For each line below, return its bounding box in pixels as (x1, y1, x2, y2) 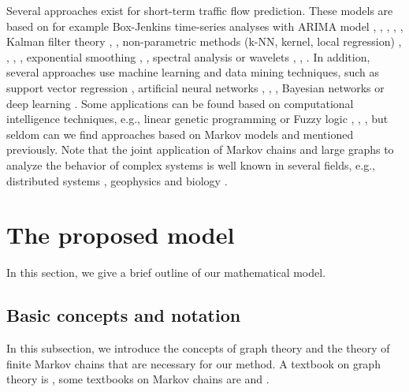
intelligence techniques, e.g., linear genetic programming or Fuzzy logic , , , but (6, 110, 389, 127)
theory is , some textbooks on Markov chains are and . (6, 371, 270, 387)
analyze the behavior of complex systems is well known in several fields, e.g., (6, 156, 375, 173)
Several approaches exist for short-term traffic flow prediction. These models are (6, 2, 393, 18)
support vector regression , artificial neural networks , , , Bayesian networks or (6, 79, 385, 95)
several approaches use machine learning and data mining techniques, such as (6, 64, 380, 80)
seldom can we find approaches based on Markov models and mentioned (6, 125, 354, 142)
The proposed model (6, 218, 235, 251)
